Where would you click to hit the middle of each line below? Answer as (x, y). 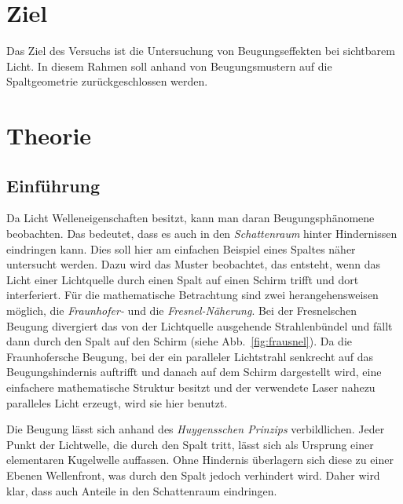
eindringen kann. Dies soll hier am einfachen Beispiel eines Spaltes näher (181, 248)
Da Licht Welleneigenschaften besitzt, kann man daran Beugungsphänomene (191, 218)
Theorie (49, 135)
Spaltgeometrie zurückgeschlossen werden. (107, 81)
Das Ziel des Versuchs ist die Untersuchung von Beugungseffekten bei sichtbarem (201, 51)
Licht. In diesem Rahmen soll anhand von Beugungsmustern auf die (169, 66)
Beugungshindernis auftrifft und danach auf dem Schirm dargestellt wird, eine (194, 372)
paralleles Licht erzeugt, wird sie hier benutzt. (117, 402)
